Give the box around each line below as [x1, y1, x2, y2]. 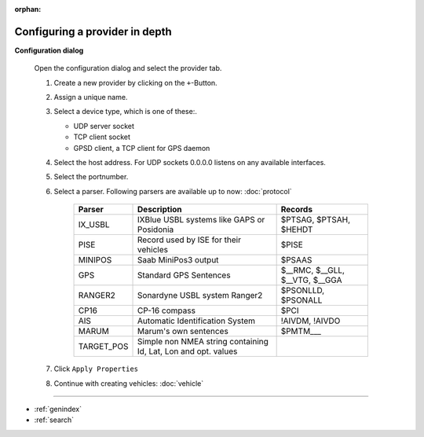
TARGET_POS [78, 341, 129, 352]
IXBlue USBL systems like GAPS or [137, 215, 265, 226]
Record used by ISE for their [137, 234, 241, 245]
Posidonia [137, 224, 174, 235]
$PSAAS [280, 255, 313, 266]
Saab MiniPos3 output [137, 255, 219, 266]
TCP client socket [73, 132, 131, 141]
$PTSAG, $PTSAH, [280, 215, 351, 226]
